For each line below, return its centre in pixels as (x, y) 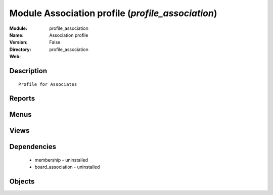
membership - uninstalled (61, 160)
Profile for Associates (48, 84)
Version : (18, 42)
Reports (22, 99)
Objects (22, 182)
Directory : (20, 49)
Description (28, 71)
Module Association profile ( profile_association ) (113, 13)
